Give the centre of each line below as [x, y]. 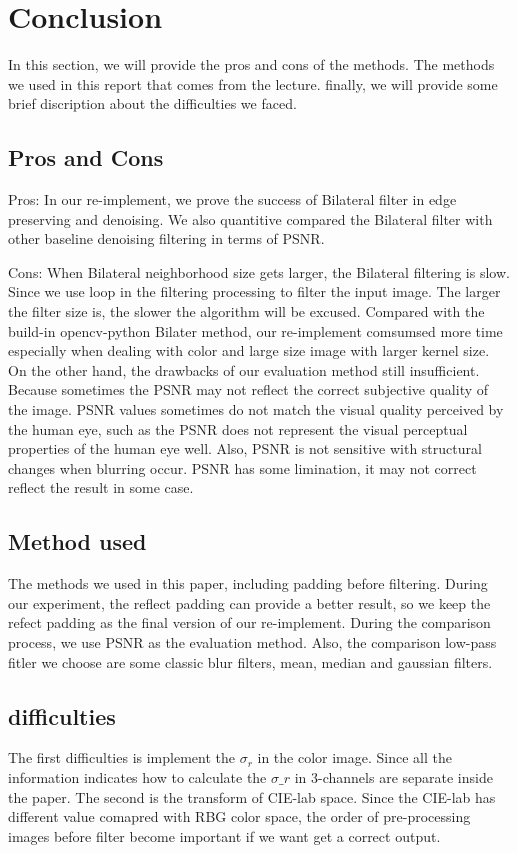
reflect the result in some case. [101, 487]
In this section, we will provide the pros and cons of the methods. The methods [251, 64]
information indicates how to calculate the [137, 776]
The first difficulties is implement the [121, 757]
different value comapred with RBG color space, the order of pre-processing [239, 816]
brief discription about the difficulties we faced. [152, 103]
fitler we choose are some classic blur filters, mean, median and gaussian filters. [250, 661]
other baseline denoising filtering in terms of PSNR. [166, 238]
